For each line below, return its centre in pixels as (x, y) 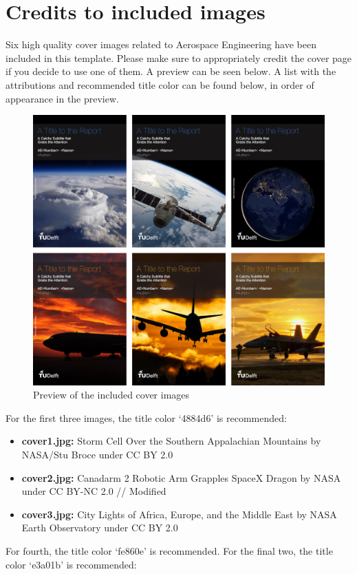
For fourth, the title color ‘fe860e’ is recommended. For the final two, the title (169, 551)
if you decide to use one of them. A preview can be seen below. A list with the (171, 71)
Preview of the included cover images (111, 395)
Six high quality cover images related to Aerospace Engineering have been (161, 44)
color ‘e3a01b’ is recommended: (71, 564)
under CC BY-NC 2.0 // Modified (94, 491)
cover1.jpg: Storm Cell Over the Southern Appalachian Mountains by (171, 441)
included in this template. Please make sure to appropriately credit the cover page (179, 57)
